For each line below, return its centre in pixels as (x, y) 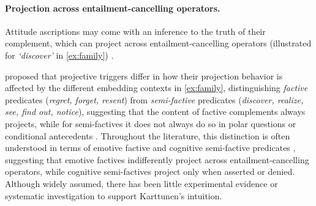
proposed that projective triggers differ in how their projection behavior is (144, 75)
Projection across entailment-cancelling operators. (113, 8)
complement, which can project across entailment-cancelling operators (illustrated (158, 43)
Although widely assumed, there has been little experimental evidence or (141, 183)
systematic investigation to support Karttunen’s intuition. (114, 195)
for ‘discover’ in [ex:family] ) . (59, 55)
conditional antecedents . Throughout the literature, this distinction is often (148, 135)
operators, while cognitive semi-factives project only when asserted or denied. (150, 171)
